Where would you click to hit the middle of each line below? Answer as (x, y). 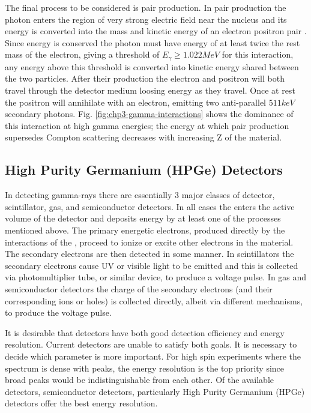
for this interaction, (258, 54)
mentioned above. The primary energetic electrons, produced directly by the (145, 230)
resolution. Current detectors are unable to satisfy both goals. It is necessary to (151, 344)
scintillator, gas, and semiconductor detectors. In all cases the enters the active (150, 206)
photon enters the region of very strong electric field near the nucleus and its (146, 19)
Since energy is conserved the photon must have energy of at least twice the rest (152, 42)
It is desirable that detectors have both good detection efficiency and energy (145, 332)
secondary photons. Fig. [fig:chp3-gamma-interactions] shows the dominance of (149, 114)
